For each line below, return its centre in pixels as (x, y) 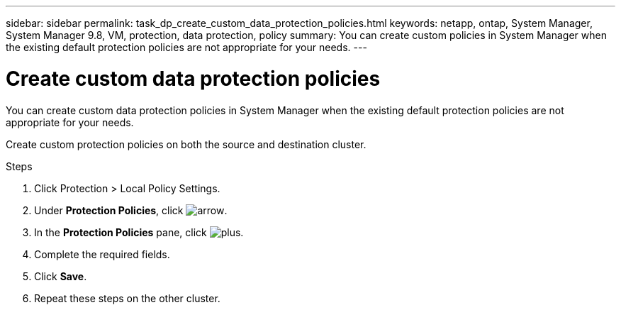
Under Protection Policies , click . (131, 210)
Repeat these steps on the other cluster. (127, 298)
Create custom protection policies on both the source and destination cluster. (186, 144)
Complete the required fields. (102, 254)
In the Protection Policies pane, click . (139, 232)
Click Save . (61, 276)
